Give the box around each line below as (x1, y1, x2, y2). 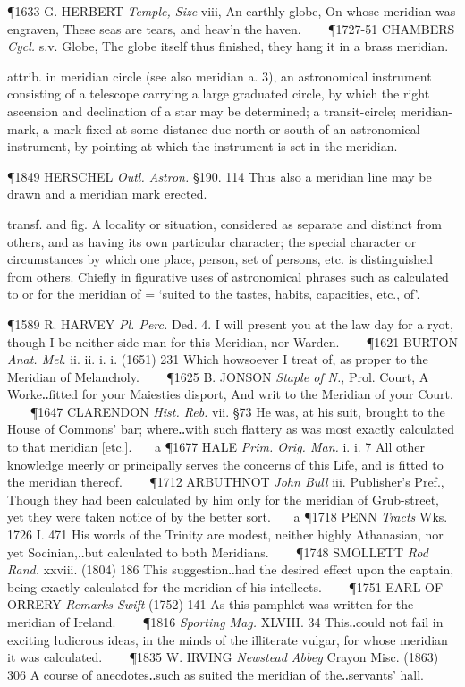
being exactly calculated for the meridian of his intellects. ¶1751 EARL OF (7, 577, 444, 596)
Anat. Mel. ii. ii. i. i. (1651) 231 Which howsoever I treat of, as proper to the (7, 350, 428, 369)
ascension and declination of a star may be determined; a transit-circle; (7, 101, 397, 120)
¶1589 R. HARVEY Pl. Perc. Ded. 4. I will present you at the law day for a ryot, (7, 314, 453, 333)
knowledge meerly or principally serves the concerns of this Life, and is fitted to (7, 454, 444, 473)
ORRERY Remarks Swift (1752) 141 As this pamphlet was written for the (7, 595, 414, 614)
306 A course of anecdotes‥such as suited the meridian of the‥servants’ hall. (7, 665, 424, 683)
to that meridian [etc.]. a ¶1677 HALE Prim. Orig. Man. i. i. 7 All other (7, 437, 425, 456)
